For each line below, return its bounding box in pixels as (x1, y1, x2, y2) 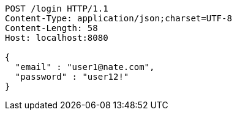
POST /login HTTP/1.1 (5, 4, 108, 13)
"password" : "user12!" (15, 72, 129, 82)
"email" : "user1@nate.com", (15, 62, 155, 72)
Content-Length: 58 (5, 23, 98, 33)
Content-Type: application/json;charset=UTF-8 (5, 13, 232, 23)
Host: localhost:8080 (5, 33, 108, 43)
